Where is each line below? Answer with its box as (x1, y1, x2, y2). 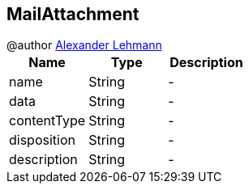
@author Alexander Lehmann (6, 38, 162, 53)
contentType (9, 112, 86, 129)
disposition (9, 132, 75, 149)
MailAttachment (6, 4, 140, 24)
